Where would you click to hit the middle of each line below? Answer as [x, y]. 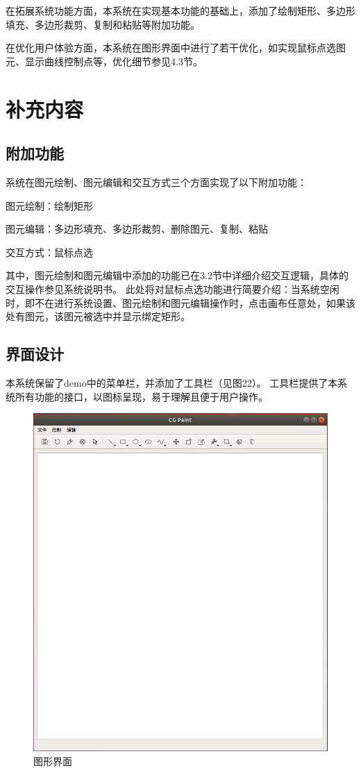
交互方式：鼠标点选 [49, 252]
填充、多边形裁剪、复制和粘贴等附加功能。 [103, 24]
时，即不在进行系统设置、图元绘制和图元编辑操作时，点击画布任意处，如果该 [180, 302]
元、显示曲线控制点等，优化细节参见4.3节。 [104, 61]
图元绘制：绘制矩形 [49, 205]
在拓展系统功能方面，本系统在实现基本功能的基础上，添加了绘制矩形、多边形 [180, 10]
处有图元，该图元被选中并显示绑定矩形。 [98, 316]
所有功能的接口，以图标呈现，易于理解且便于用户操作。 [141, 396]
